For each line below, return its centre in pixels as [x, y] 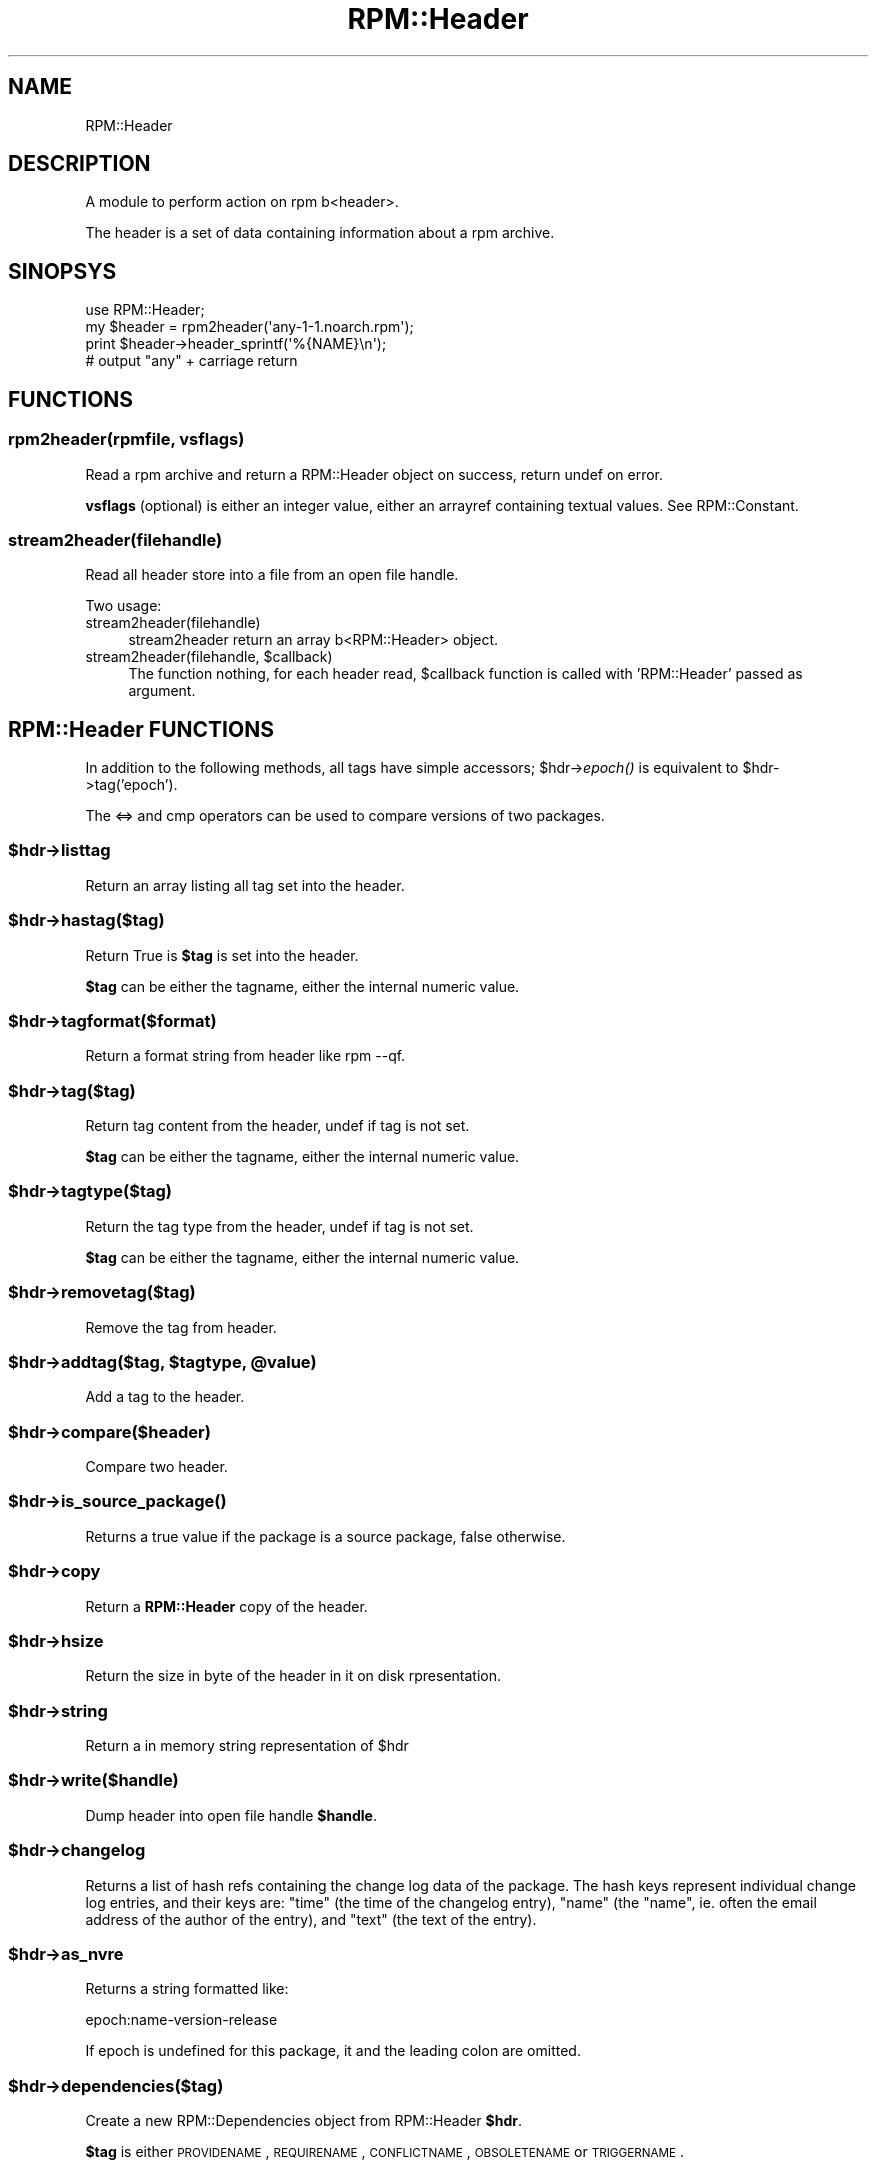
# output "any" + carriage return [191, 361]
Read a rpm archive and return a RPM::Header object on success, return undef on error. [374, 474]
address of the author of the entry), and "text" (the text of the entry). [311, 1919]
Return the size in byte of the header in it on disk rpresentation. [293, 1676]
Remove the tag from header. [181, 1327]
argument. [162, 691]
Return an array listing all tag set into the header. [245, 885]
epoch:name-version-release [181, 2020]
